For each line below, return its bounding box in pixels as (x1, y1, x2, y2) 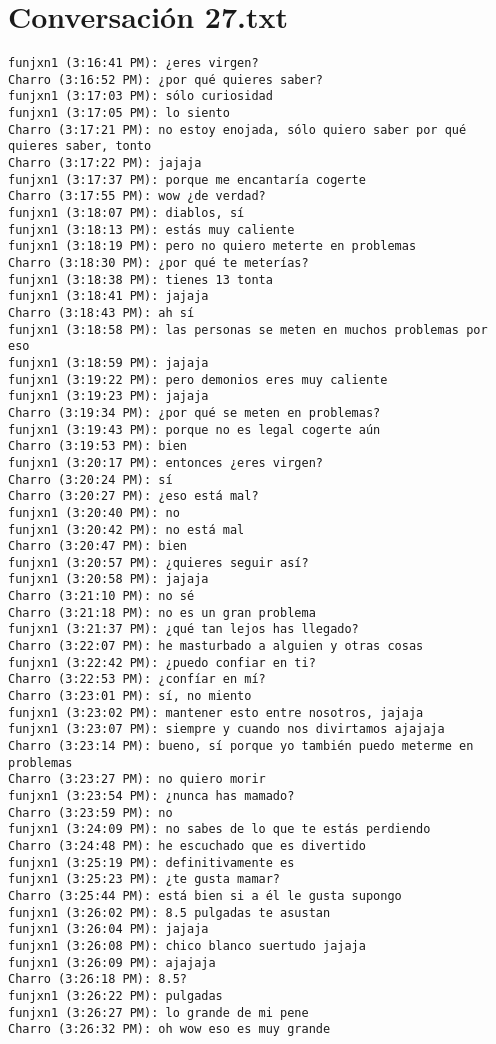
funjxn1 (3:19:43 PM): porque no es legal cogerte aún (8, 422, 381, 437)
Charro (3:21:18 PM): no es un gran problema (8, 605, 316, 620)
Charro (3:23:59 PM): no (8, 805, 173, 820)
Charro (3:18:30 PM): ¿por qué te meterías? (8, 256, 309, 270)
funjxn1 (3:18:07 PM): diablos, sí (8, 206, 245, 221)
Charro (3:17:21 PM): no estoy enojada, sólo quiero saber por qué (8, 122, 467, 137)
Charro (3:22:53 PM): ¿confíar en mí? (8, 672, 266, 687)
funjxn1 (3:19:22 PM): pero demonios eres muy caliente (8, 372, 388, 387)
